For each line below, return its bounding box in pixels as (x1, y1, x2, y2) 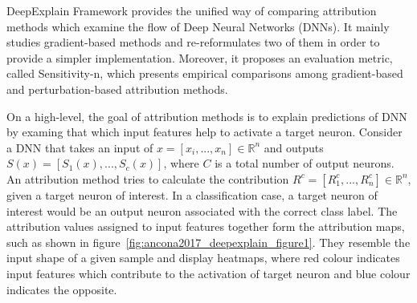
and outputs (264, 139, 324, 156)
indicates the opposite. (6, 281, 117, 297)
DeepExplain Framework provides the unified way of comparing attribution (6, 2, 377, 18)
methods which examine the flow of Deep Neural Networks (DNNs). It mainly (6, 18, 390, 34)
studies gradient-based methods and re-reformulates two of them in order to (6, 34, 380, 50)
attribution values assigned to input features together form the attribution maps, (6, 218, 405, 235)
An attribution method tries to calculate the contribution (6, 170, 289, 187)
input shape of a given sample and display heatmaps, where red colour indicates (6, 249, 400, 266)
